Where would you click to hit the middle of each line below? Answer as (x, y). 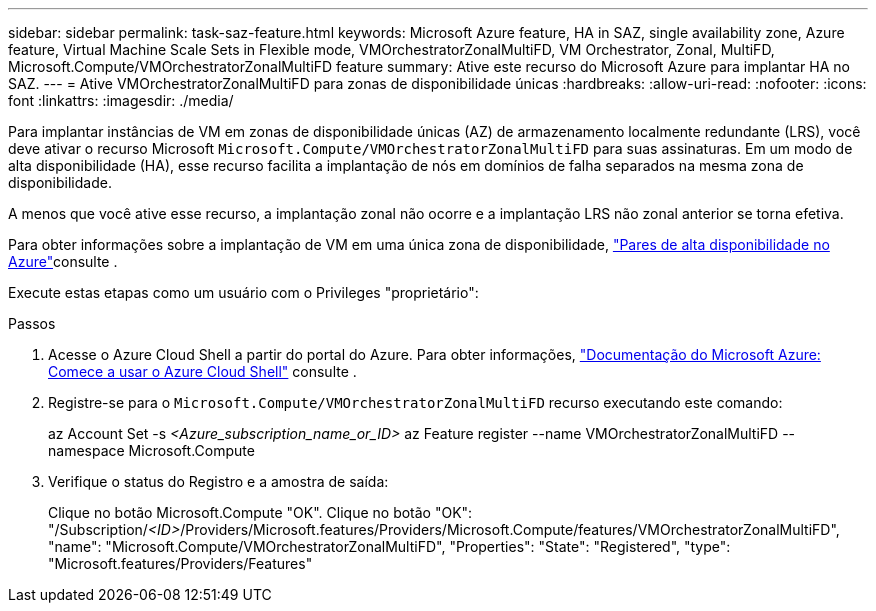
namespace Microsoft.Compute (151, 450)
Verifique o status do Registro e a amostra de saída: (218, 481)
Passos (32, 323)
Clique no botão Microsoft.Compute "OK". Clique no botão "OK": (260, 512)
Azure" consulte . (63, 261)
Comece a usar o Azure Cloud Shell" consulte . (202, 371)
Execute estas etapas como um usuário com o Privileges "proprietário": (243, 292)
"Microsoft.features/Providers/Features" (180, 563)
